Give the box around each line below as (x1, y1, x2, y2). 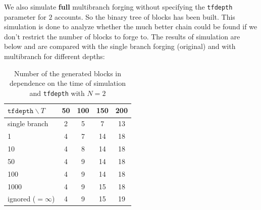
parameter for (4, 11, 46, 22)
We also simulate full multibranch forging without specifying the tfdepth (4, 2, 233, 12)
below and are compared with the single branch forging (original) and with (4, 41, 236, 51)
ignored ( (8, 193, 36, 204)
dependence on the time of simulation (10, 78, 126, 88)
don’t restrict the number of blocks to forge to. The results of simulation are (4, 31, 240, 41)
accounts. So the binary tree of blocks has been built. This (55, 11, 235, 22)
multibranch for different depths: (4, 51, 105, 62)
